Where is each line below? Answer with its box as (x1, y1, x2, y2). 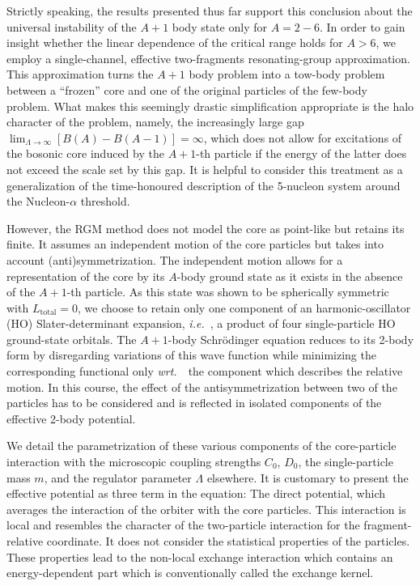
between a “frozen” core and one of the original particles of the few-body (6, 81, 367, 98)
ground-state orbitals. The (6, 330, 137, 347)
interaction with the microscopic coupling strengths (6, 453, 261, 470)
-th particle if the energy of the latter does (196, 145, 407, 162)
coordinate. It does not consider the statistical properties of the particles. (46, 533, 410, 549)
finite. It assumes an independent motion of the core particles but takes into (6, 236, 384, 253)
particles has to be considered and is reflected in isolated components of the (6, 394, 382, 411)
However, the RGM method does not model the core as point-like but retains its (6, 219, 405, 236)
